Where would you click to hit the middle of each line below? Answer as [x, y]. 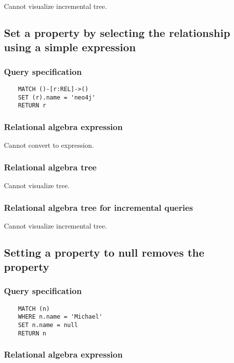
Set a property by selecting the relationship [117, 32]
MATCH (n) [34, 309]
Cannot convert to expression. [49, 145]
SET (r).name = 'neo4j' [57, 97]
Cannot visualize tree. [37, 185]
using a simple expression [70, 47]
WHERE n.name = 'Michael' [60, 317]
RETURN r [32, 106]
